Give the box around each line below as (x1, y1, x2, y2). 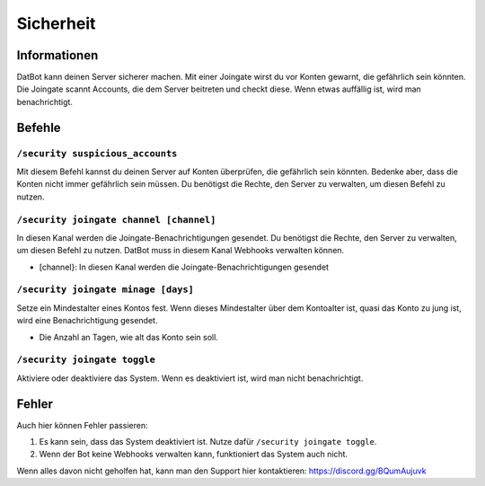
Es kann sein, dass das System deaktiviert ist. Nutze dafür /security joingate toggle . (39, 437, 377, 447)
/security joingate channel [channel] (16, 214, 216, 225)
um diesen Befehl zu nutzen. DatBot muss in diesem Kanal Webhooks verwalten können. (16, 245, 345, 256)
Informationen (16, 48, 99, 63)
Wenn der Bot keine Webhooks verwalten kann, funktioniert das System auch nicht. (39, 449, 348, 460)
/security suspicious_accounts (16, 147, 178, 159)
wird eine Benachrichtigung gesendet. (16, 315, 158, 326)
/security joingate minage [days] (16, 284, 195, 296)
